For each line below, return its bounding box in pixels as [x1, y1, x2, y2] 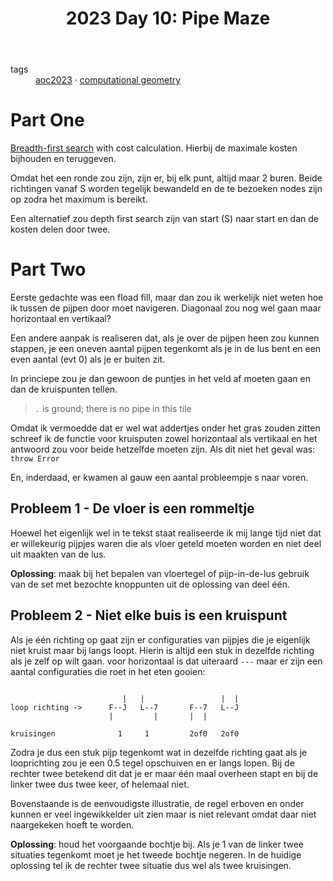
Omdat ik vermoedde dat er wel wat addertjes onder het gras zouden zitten [10, 422, 321, 434]
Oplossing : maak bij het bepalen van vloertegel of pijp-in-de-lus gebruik [10, 567, 310, 579]
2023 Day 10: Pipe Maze [65, 7, 271, 30]
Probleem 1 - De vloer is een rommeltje [10, 500, 255, 517]
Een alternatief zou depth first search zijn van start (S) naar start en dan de [10, 213, 320, 225]
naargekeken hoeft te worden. [10, 818, 135, 831]
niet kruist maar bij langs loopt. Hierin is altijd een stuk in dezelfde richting [10, 644, 315, 656]
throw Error [10, 454, 60, 464]
